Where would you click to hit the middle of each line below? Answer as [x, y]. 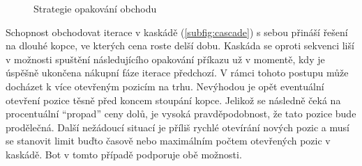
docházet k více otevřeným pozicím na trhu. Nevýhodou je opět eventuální [165, 86]
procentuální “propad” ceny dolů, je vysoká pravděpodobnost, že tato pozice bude [181, 114]
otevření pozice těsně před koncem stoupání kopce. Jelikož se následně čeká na [173, 100]
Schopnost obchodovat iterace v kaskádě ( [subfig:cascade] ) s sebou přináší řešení [177, 32]
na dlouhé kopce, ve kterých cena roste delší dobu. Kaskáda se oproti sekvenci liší [180, 45]
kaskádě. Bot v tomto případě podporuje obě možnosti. [124, 154]
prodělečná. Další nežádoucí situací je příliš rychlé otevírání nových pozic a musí [178, 127]
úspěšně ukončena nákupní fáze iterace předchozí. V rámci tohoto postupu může [177, 73]
